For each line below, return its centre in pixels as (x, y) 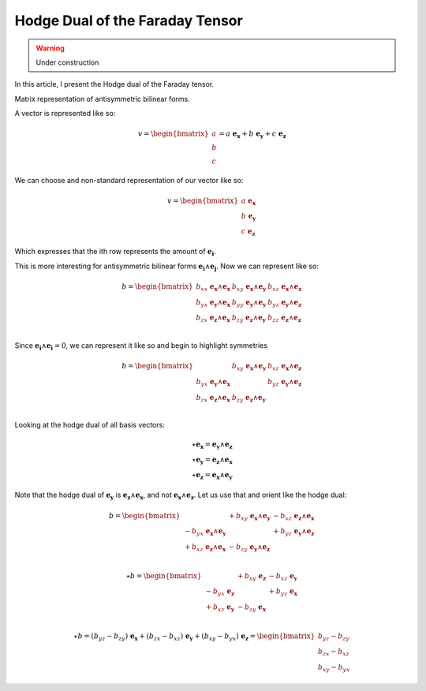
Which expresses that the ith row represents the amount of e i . (116, 252)
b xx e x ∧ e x (213, 287)
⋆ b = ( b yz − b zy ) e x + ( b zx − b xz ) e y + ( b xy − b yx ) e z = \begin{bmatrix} (194, 637)
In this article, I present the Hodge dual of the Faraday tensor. (114, 84)
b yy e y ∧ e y (249, 303)
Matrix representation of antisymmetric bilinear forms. (102, 99)
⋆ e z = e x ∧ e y (212, 476)
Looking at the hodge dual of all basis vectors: (90, 425)
